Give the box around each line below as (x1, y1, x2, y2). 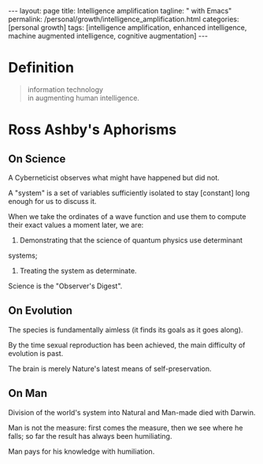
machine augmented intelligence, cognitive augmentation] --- (8, 32, 209, 40)
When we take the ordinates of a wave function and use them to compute (8, 211, 246, 221)
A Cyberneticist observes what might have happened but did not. (8, 173, 220, 182)
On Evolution (8, 304, 73, 317)
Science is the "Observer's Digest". (8, 281, 123, 291)
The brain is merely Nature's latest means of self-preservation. (8, 364, 212, 373)
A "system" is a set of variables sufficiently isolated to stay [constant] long (8, 187, 250, 198)
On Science (8, 152, 66, 165)
